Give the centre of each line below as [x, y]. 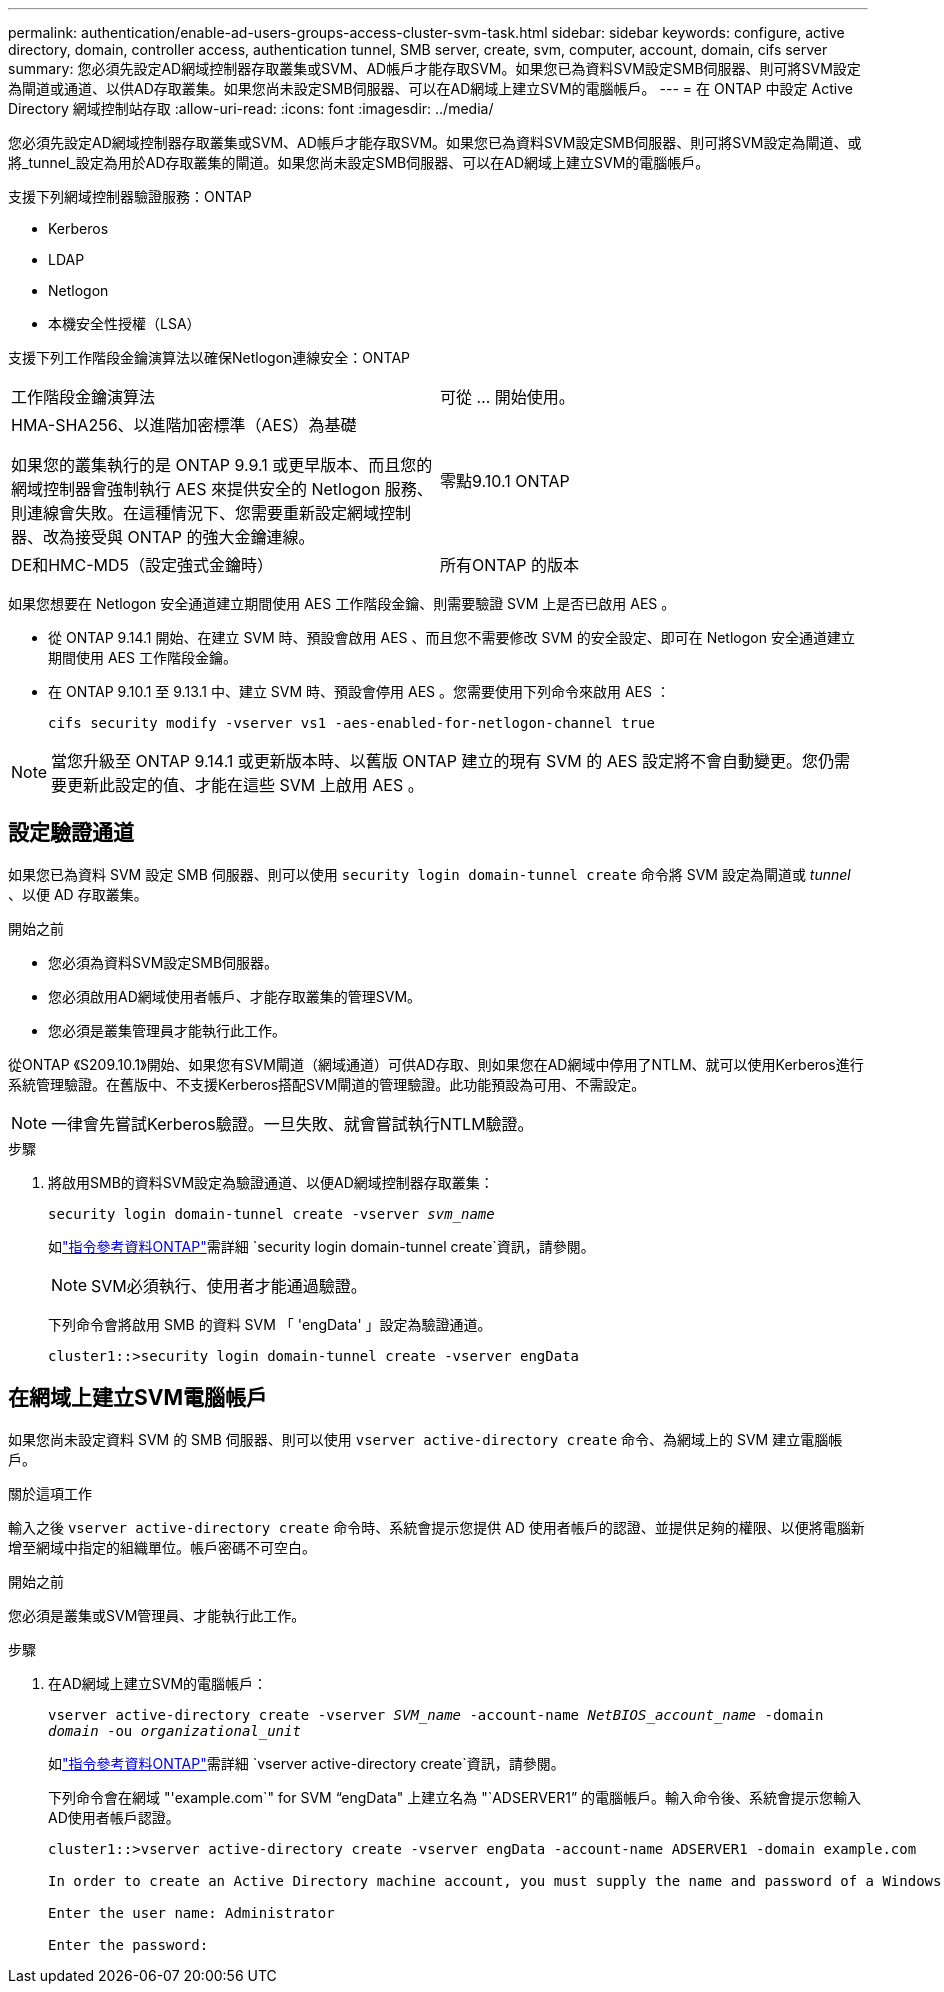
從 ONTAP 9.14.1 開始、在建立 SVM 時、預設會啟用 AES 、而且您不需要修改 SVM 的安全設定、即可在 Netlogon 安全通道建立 [451, 637]
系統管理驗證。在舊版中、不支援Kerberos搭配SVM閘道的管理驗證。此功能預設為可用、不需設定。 [327, 1084]
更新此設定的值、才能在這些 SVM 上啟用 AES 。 [245, 785]
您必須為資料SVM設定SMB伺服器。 [163, 962]
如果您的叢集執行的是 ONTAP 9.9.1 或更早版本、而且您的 [222, 465]
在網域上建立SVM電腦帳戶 [137, 1398]
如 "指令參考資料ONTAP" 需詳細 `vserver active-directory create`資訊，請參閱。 [306, 1763]
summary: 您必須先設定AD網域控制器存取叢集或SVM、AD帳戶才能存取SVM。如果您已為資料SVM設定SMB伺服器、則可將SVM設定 [434, 68]
